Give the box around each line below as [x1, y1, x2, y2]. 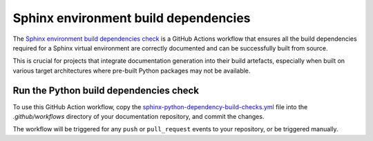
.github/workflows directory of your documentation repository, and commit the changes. [12, 113, 265, 121]
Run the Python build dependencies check [12, 84, 200, 96]
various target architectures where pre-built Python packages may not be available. [12, 66, 251, 75]
